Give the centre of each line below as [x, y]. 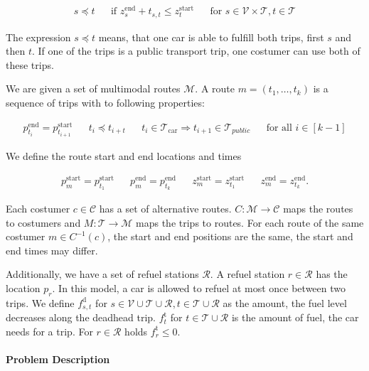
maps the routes [318, 208]
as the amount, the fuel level [285, 302]
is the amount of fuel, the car [295, 317]
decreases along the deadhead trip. [81, 317]
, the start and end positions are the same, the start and [230, 236]
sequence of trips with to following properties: [105, 102]
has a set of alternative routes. [165, 208]
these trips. [30, 64]
